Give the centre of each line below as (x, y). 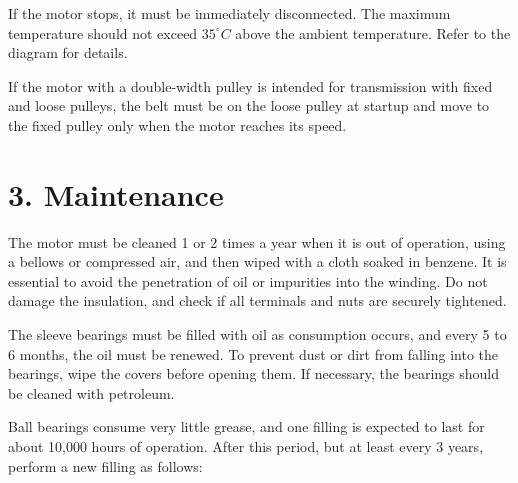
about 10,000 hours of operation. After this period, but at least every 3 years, (246, 446)
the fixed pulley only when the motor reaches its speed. (177, 124)
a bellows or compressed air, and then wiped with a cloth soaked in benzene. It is (257, 261)
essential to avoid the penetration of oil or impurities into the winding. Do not (248, 280)
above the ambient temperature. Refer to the (373, 32)
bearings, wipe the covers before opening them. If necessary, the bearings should (254, 373)
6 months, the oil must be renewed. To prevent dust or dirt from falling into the (253, 353)
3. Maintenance (116, 193)
